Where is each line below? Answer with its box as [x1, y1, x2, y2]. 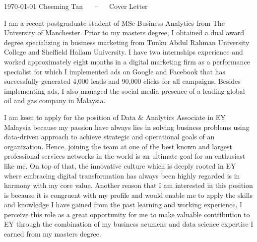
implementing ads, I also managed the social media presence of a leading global [4, 85, 245, 96]
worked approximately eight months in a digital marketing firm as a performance [4, 56, 250, 66]
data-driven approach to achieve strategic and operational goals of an [4, 131, 215, 142]
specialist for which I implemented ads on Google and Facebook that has [4, 66, 225, 76]
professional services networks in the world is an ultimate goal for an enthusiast [4, 151, 246, 161]
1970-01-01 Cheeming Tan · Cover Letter [4, 1, 148, 11]
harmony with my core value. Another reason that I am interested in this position [4, 180, 253, 190]
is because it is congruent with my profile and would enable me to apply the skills [4, 189, 253, 200]
